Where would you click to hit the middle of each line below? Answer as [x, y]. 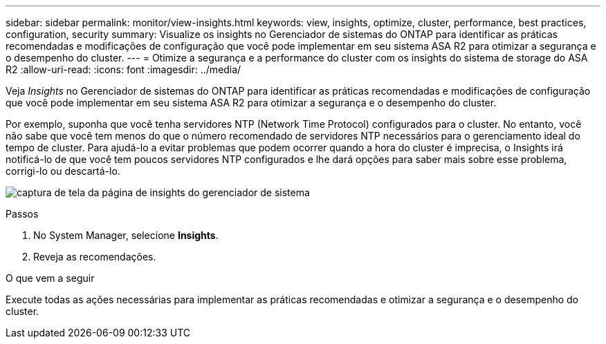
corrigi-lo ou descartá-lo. [63, 171]
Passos [22, 214]
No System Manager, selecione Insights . [126, 235]
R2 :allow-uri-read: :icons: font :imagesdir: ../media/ [123, 69]
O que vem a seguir [50, 278]
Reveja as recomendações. [95, 257]
